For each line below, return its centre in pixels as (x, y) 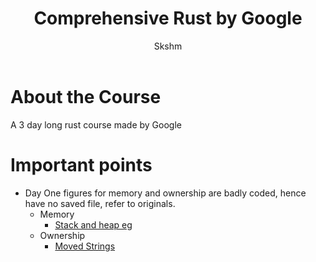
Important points (81, 164)
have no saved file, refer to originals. (100, 203)
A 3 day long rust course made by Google (96, 124)
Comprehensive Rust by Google (168, 18)
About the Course (86, 96)
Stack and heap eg (93, 224)
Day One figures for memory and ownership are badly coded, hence (165, 193)
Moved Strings (85, 246)
